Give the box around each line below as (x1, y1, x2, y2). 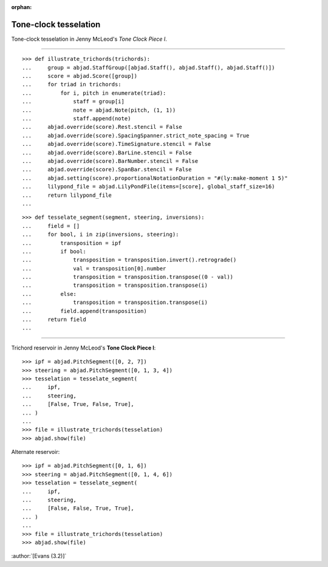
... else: (22, 290, 77, 297)
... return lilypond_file (22, 191, 112, 199)
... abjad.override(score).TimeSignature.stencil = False (22, 140, 211, 148)
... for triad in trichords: (22, 81, 121, 88)
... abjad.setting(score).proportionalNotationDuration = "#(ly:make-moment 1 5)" (22, 174, 288, 182)
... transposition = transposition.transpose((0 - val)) (22, 273, 234, 281)
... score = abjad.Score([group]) (22, 73, 138, 80)
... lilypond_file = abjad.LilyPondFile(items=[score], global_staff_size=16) (22, 183, 275, 190)
